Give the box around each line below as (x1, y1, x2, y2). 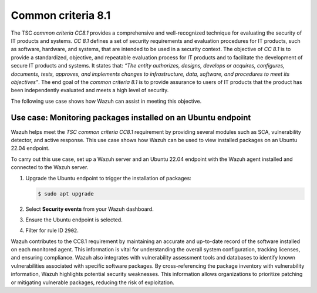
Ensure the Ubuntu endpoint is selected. (25, 216, 123, 223)
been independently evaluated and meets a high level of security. (11, 87, 169, 94)
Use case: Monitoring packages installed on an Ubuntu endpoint (11, 113, 251, 123)
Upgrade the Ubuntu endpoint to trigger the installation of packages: (25, 174, 192, 181)
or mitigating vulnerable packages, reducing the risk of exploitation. (11, 279, 174, 286)
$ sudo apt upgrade (38, 190, 94, 197)
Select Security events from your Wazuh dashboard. (25, 206, 154, 213)
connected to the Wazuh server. (11, 164, 89, 171)
